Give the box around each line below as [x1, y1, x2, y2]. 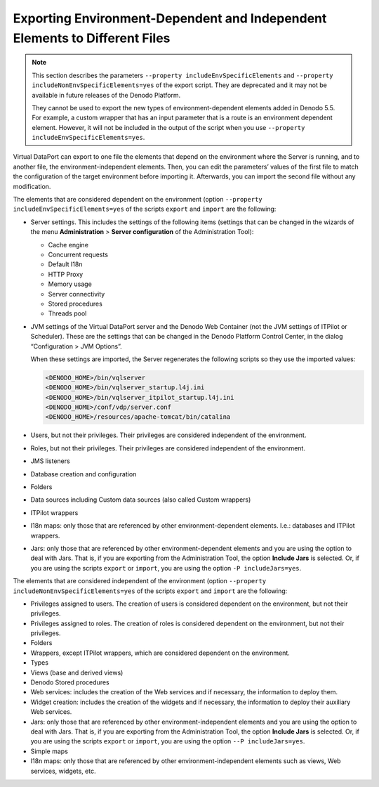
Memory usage [48, 280, 93, 288]
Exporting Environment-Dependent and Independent [13, 11, 327, 26]
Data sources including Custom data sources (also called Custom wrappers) [30, 495, 251, 504]
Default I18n [48, 260, 83, 268]
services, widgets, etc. [30, 767, 96, 775]
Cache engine [48, 240, 89, 249]
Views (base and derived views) [30, 668, 124, 677]
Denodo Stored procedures [30, 678, 109, 687]
